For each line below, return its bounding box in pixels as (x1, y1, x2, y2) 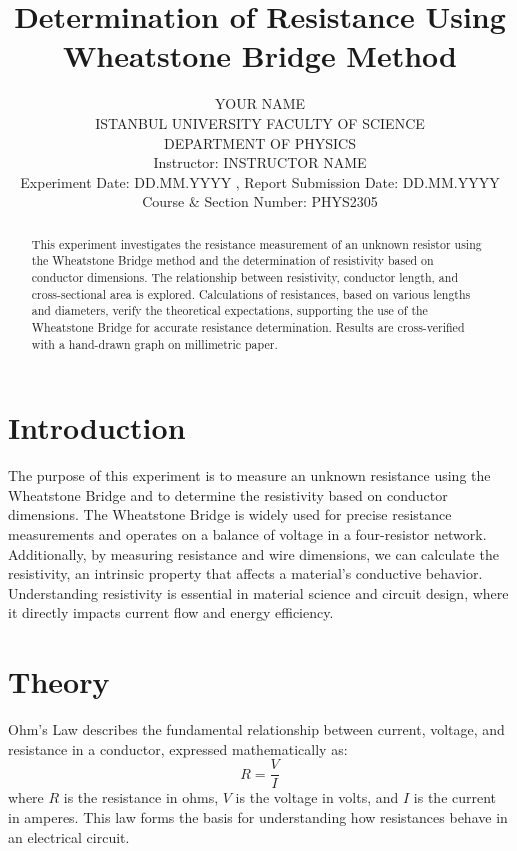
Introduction (8, 407, 186, 448)
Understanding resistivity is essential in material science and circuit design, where (8, 582, 509, 603)
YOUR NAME (214, 93, 306, 114)
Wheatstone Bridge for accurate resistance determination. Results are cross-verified (31, 318, 465, 335)
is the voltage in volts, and (235, 787, 399, 808)
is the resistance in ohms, (63, 787, 219, 808)
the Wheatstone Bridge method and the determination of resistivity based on (31, 252, 434, 269)
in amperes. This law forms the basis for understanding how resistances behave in (8, 806, 508, 827)
